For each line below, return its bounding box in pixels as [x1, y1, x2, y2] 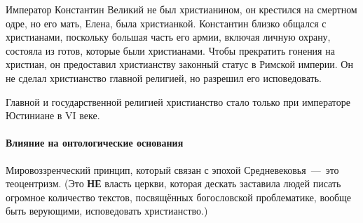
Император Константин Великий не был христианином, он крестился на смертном [6, 2, 357, 16]
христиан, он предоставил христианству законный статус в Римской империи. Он [6, 57, 353, 72]
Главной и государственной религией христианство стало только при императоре [6, 94, 350, 109]
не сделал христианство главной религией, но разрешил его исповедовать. [6, 70, 322, 85]
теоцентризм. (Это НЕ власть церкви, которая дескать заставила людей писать [6, 176, 341, 191]
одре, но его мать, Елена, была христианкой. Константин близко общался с [6, 15, 327, 30]
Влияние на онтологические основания [6, 135, 184, 150]
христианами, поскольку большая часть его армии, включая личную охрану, [6, 29, 331, 44]
